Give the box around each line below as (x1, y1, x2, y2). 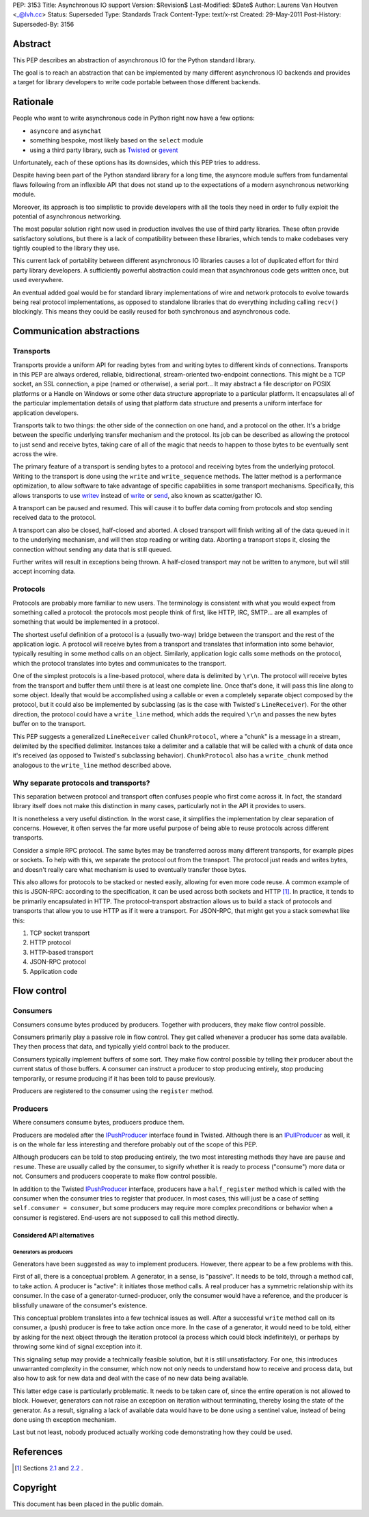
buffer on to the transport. (12, 720, 86, 728)
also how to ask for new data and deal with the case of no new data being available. (12, 1374, 249, 1383)
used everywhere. (12, 276, 64, 284)
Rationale (12, 96, 54, 108)
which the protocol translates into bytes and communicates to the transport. (12, 659, 227, 667)
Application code (29, 967, 78, 975)
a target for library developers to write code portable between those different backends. (12, 78, 261, 86)
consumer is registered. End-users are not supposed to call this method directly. (12, 1213, 239, 1222)
